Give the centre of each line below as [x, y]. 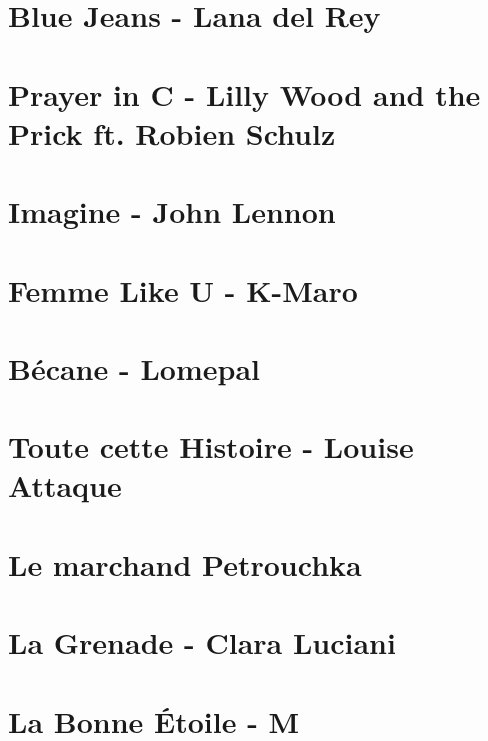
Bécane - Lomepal [134, 367]
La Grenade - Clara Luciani [202, 642]
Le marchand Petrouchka [185, 563]
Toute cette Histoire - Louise [211, 446]
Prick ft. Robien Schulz [172, 132]
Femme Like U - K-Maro [183, 289]
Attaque [65, 485]
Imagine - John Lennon [172, 211]
